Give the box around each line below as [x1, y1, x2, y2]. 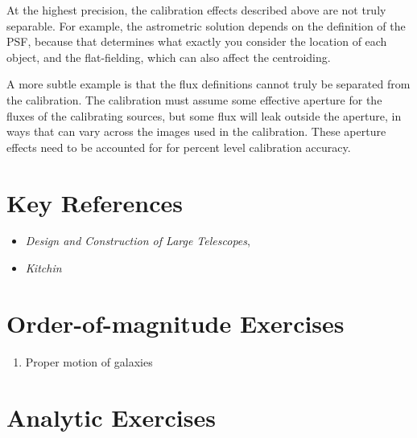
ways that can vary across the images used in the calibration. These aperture [6, 123, 386, 140]
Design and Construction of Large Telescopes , [25, 232, 250, 249]
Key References [6, 186, 183, 219]
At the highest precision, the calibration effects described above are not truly [6, 2, 386, 18]
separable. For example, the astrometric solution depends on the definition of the [6, 17, 406, 34]
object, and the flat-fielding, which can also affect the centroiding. [6, 48, 331, 65]
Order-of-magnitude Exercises [6, 306, 345, 339]
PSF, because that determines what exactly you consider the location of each [6, 33, 387, 50]
